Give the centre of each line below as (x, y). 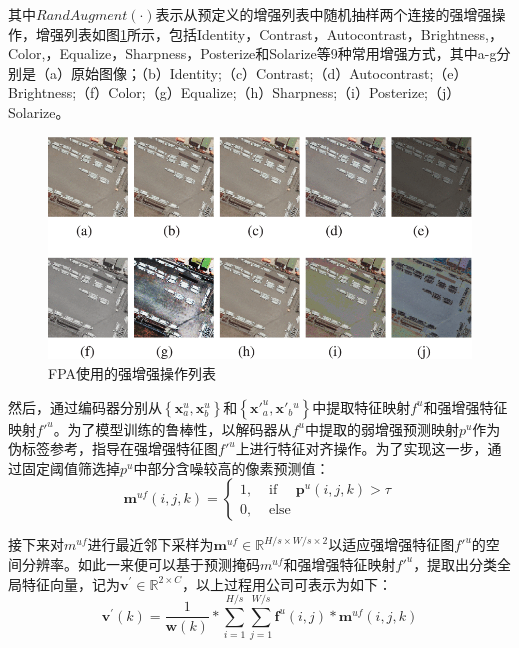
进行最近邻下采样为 (150, 544)
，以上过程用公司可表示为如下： (287, 583)
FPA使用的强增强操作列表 (132, 373)
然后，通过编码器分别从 (85, 406)
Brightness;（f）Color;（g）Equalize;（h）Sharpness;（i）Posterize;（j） (234, 92)
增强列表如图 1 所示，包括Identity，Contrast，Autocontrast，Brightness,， (269, 33)
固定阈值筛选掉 (70, 467)
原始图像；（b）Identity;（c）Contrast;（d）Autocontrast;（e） (269, 72)
